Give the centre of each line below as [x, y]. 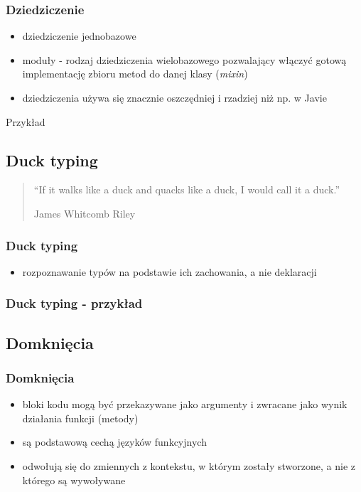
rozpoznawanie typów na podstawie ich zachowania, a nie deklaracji [169, 271]
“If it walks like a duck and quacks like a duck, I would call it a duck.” [187, 189]
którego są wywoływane [74, 480]
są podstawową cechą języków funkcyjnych [114, 442]
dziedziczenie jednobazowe [79, 36]
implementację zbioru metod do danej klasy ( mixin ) [135, 74]
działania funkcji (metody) [80, 418]
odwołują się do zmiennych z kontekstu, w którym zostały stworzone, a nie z [189, 466]
